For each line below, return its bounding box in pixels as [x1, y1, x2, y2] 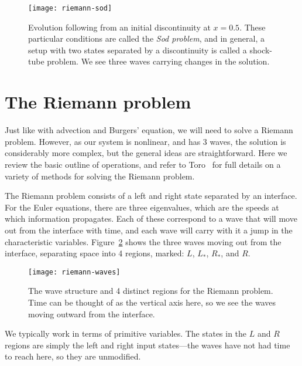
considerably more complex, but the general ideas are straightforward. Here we [5, 147, 287, 159]
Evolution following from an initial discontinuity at [28, 21, 211, 33]
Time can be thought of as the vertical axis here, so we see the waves [28, 296, 276, 308]
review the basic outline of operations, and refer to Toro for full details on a [5, 158, 281, 170]
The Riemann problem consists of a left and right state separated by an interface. [5, 189, 297, 202]
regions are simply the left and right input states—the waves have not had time [5, 338, 290, 351]
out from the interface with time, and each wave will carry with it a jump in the [5, 223, 293, 236]
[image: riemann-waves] [28, 267, 121, 276]
